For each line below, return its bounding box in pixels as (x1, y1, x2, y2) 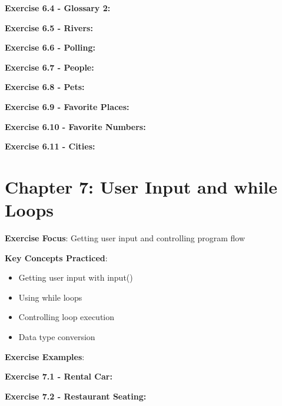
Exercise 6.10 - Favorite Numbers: (5, 120, 146, 132)
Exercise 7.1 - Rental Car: (5, 370, 112, 382)
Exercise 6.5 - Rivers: (5, 21, 93, 34)
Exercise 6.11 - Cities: (5, 140, 95, 152)
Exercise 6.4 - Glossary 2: (5, 2, 111, 14)
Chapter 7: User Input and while (5, 174, 278, 198)
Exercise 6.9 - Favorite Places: (5, 100, 130, 112)
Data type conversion (18, 331, 95, 343)
